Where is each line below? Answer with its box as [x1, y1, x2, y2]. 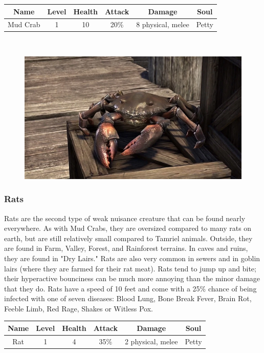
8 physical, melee [136, 19, 189, 30]
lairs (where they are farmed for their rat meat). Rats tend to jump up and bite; [4, 263, 256, 273]
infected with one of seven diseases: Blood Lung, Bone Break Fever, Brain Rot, [4, 293, 252, 304]
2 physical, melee [124, 336, 178, 346]
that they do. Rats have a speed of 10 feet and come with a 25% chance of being [4, 283, 257, 293]
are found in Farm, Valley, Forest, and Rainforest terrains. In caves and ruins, [4, 243, 248, 253]
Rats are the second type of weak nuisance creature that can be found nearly [4, 212, 246, 223]
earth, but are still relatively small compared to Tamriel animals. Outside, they [4, 232, 253, 243]
